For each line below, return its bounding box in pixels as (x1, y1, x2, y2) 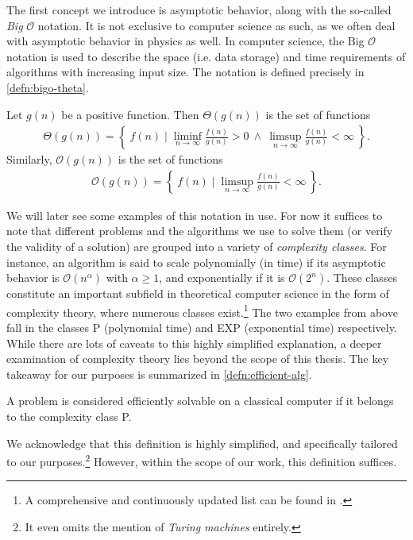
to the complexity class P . (6, 408, 132, 424)
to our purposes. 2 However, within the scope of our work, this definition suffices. (6, 451, 397, 469)
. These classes (326, 269, 398, 286)
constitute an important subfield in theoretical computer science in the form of (6, 285, 389, 302)
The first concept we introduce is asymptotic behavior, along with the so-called (6, 2, 392, 17)
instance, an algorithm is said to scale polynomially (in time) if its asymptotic (6, 253, 386, 270)
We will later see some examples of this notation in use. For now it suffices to (6, 206, 383, 223)
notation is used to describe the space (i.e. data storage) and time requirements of (6, 48, 406, 64)
